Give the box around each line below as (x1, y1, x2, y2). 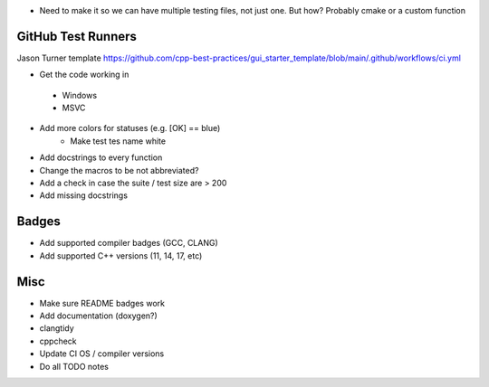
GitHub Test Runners (16, 28, 138, 44)
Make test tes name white (70, 136, 167, 146)
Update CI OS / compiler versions (39, 348, 165, 359)
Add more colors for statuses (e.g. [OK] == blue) (39, 123, 221, 134)
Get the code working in (39, 69, 129, 80)
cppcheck (39, 335, 77, 346)
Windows (62, 90, 98, 100)
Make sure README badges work (39, 297, 165, 308)
